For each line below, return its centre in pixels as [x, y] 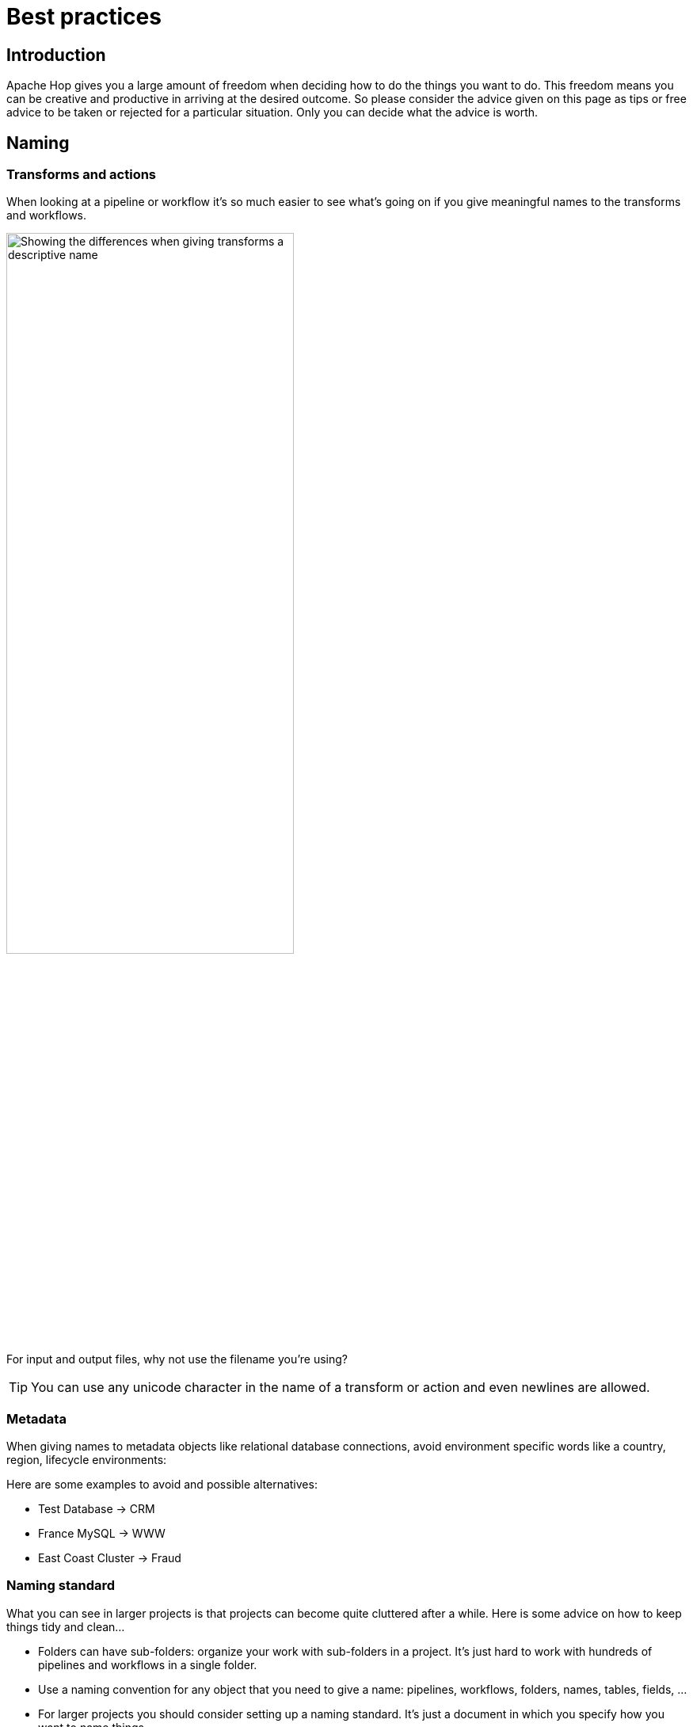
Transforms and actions [82, 175]
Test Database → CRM [97, 1508]
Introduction [56, 55]
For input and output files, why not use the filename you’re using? [177, 1359]
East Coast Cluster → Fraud [110, 1557]
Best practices [84, 17]
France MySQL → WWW [102, 1533]
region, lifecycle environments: [87, 1459]
